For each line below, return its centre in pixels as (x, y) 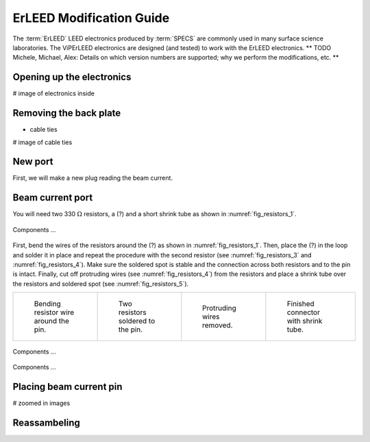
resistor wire (54, 312)
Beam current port (53, 198)
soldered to (137, 321)
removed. (218, 325)
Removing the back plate (67, 113)
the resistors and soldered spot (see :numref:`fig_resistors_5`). (101, 283)
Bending (47, 304)
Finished (300, 304)
